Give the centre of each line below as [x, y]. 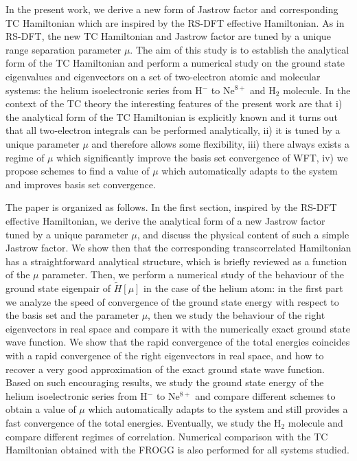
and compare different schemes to [265, 395]
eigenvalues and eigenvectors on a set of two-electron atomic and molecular [163, 76]
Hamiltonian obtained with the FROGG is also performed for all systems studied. [177, 450]
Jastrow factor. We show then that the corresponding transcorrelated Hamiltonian [178, 248]
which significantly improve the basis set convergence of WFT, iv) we [202, 157]
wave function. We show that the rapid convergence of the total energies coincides [178, 342]
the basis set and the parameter [72, 315]
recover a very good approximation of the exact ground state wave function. [165, 369]
